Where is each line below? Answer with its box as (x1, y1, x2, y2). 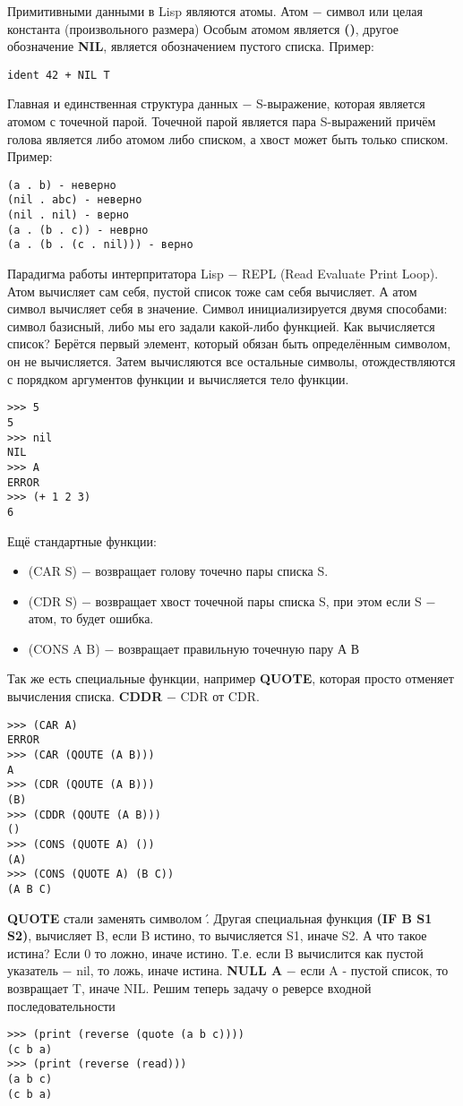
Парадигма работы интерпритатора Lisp (7, 264, 224, 283)
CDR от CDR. (180, 687, 260, 706)
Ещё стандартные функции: (7, 531, 157, 550)
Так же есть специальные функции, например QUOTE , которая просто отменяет (7, 669, 454, 688)
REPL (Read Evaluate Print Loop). (242, 264, 439, 283)
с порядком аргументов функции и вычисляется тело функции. (7, 369, 349, 388)
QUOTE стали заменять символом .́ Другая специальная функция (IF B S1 (7, 908, 433, 927)
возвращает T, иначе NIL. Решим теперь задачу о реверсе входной (7, 978, 372, 997)
